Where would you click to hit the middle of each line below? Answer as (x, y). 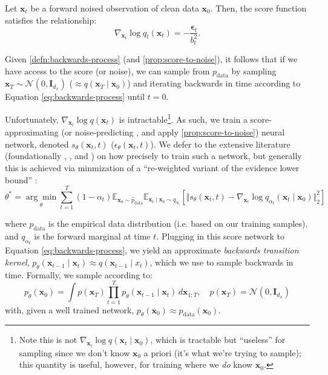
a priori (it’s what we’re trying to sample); (222, 352)
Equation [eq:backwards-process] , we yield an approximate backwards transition (152, 250)
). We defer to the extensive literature (220, 144)
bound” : (21, 179)
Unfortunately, (32, 119)
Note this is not (48, 340)
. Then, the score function (258, 8)
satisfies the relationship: (51, 20)
